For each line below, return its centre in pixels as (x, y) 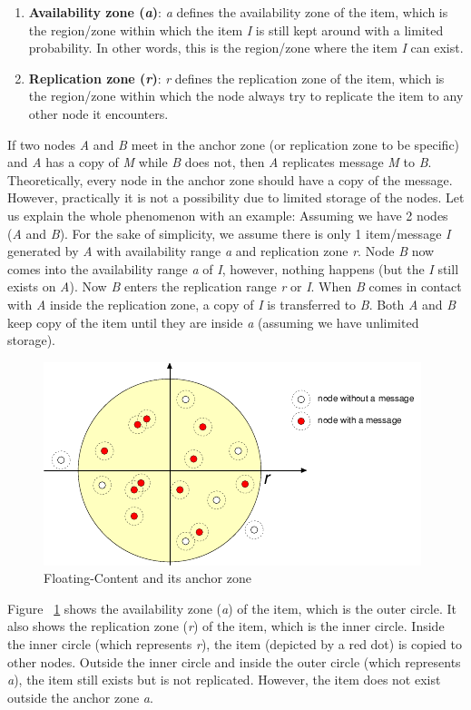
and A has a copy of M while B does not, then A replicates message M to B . (220, 162)
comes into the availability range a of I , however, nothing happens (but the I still (233, 268)
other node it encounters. (98, 113)
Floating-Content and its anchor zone (147, 578)
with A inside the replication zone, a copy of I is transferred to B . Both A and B (232, 304)
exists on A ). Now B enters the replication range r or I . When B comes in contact (235, 286)
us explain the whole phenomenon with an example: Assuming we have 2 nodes (228, 215)
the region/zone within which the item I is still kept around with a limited (236, 30)
